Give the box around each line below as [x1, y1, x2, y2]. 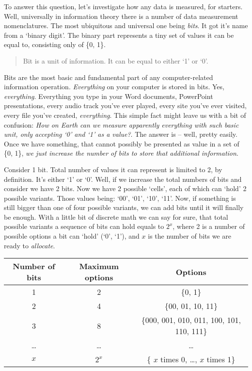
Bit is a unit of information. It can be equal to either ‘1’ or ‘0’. [23, 55, 208, 65]
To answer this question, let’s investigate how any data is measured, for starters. [4, 1, 243, 11]
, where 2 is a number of [173, 221, 245, 231]
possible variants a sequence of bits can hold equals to [4, 221, 164, 231]
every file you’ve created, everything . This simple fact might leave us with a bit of [4, 110, 246, 120]
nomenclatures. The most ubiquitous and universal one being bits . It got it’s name [4, 20, 248, 31]
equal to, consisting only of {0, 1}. [4, 39, 106, 49]
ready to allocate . [4, 240, 55, 250]
